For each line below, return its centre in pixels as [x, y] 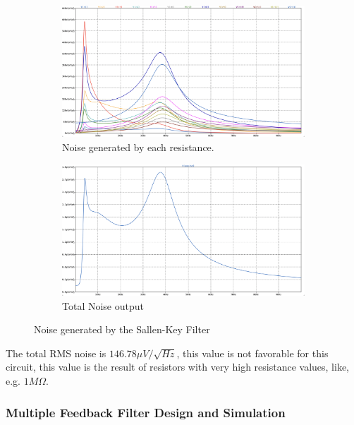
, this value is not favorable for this [252, 353]
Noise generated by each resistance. [138, 147]
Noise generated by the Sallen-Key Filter [122, 329]
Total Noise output [103, 305]
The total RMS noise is [56, 353]
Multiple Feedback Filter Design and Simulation [146, 412]
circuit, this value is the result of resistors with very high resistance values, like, [178, 367]
